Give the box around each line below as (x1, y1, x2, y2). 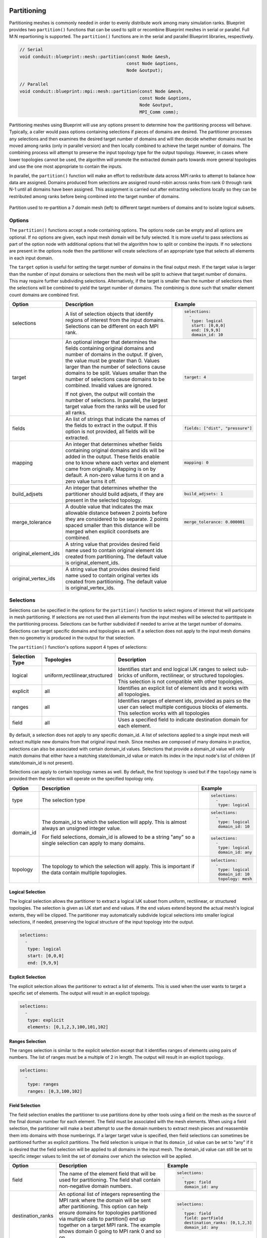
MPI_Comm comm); (139, 109, 179, 115)
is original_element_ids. (65, 559, 120, 566)
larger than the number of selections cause (65, 363, 166, 370)
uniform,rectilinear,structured (44, 672, 113, 678)
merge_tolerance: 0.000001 (184, 519, 245, 525)
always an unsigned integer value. (42, 825, 121, 831)
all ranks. (65, 409, 87, 416)
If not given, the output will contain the (65, 390, 155, 397)
